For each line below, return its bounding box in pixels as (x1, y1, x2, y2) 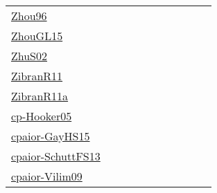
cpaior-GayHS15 (11, 128, 90, 144)
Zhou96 (11, 8, 47, 24)
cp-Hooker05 (11, 108, 72, 124)
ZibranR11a (11, 88, 69, 104)
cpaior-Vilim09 (11, 168, 83, 184)
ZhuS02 (11, 48, 48, 64)
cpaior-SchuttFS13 (11, 148, 101, 164)
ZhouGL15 (11, 28, 63, 44)
